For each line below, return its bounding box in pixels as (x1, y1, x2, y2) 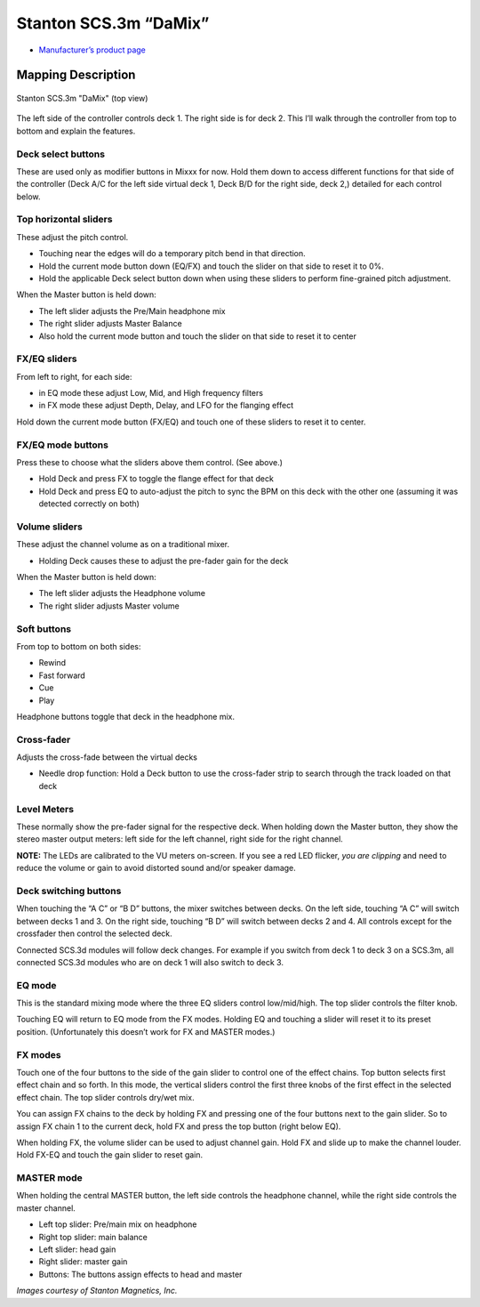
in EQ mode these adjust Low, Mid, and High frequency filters (38, 388, 264, 399)
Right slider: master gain (38, 1256, 128, 1267)
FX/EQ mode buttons (16, 439, 108, 451)
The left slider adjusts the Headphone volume (38, 588, 206, 599)
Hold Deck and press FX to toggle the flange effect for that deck (38, 473, 275, 484)
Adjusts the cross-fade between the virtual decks (16, 752, 197, 762)
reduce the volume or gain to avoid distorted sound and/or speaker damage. (16, 863, 297, 874)
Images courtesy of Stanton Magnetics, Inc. (16, 1286, 178, 1296)
